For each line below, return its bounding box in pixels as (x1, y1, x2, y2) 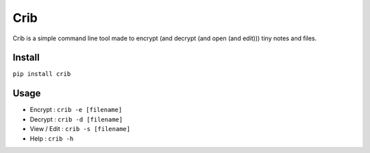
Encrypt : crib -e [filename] (29, 106, 123, 114)
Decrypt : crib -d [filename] (29, 115, 123, 123)
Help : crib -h (29, 134, 74, 143)
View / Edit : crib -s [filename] (29, 125, 130, 133)
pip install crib (12, 70, 71, 78)
